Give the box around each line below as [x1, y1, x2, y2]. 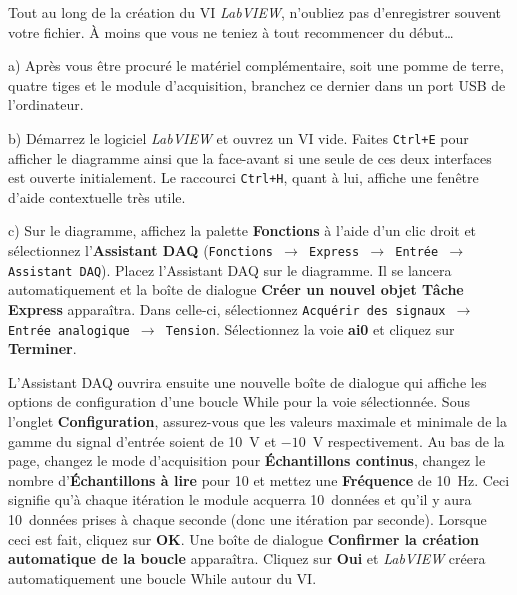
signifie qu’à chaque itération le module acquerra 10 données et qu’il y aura [8, 489, 472, 510]
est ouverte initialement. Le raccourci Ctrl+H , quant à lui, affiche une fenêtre [8, 167, 479, 188]
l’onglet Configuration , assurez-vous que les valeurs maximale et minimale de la [8, 411, 507, 432]
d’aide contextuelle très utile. [8, 186, 186, 207]
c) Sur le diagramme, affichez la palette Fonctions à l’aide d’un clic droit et [8, 220, 477, 241]
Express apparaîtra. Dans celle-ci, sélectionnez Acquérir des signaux [8, 298, 446, 319]
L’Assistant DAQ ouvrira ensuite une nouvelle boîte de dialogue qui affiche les [8, 371, 487, 392]
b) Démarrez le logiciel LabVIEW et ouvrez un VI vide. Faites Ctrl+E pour [8, 127, 469, 148]
